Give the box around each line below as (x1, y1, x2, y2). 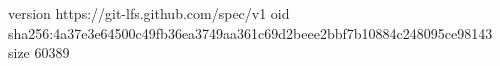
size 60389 (8, 42, 70, 63)
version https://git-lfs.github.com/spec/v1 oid (8, 3, 290, 23)
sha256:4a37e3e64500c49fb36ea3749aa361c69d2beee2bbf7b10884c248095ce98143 (8, 22, 493, 43)
